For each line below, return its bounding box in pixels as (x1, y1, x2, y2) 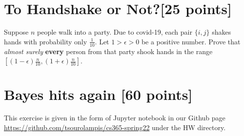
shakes (212, 27, 231, 37)
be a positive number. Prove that (141, 36, 241, 46)
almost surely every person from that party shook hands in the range (4, 46, 213, 56)
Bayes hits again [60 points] (4, 84, 193, 104)
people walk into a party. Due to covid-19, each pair (37, 27, 192, 37)
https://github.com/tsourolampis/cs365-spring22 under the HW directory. (4, 122, 226, 132)
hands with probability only (4, 36, 87, 46)
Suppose (4, 27, 29, 37)
